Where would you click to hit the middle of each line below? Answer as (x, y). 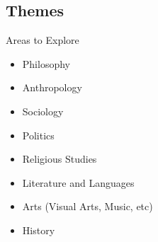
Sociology (43, 111)
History (39, 230)
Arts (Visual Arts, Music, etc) (88, 206)
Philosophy (46, 63)
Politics (38, 135)
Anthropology (52, 87)
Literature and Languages (78, 182)
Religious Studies (60, 159)
